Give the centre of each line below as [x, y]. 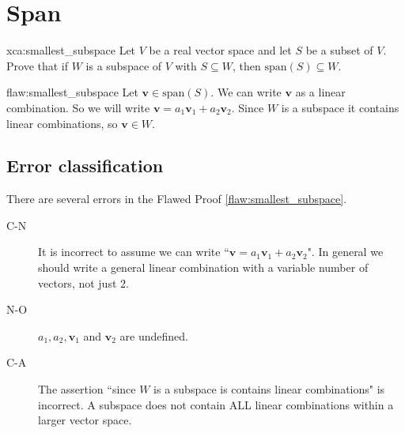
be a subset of [339, 50]
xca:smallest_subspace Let [71, 50]
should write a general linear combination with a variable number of [203, 267]
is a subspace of [124, 65]
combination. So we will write [78, 107]
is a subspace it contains [340, 107]
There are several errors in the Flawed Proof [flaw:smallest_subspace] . [177, 199]
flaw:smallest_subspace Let [72, 92]
